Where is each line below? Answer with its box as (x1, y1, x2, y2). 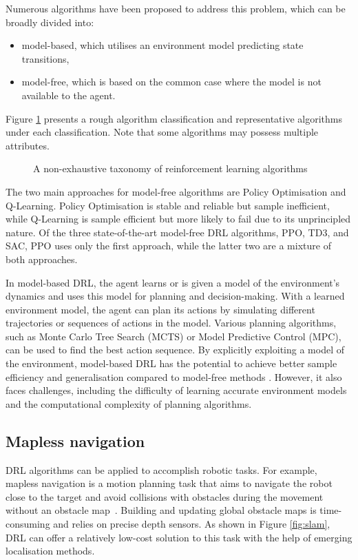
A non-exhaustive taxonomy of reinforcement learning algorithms (33, 161, 308, 176)
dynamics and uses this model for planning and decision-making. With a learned (6, 289, 345, 303)
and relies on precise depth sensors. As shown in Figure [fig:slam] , (53, 517, 330, 531)
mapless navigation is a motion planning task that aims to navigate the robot (6, 476, 333, 490)
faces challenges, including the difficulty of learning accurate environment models (6, 383, 347, 397)
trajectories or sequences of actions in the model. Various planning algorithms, (6, 315, 337, 330)
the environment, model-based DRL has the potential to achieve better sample (6, 356, 337, 371)
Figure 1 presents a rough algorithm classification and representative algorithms (6, 111, 342, 125)
